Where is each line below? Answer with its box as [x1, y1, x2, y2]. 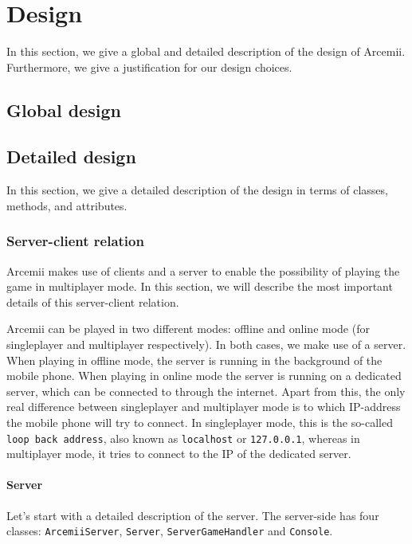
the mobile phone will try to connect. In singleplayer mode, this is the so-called [6, 414, 393, 431]
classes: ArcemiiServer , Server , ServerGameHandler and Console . [6, 522, 333, 539]
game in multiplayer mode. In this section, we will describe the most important [6, 278, 393, 295]
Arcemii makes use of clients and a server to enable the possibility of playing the [6, 262, 400, 279]
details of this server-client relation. [6, 293, 179, 310]
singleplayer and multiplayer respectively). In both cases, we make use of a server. [6, 336, 406, 353]
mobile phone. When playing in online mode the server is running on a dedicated [6, 367, 402, 384]
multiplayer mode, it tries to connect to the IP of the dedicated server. [6, 445, 351, 462]
